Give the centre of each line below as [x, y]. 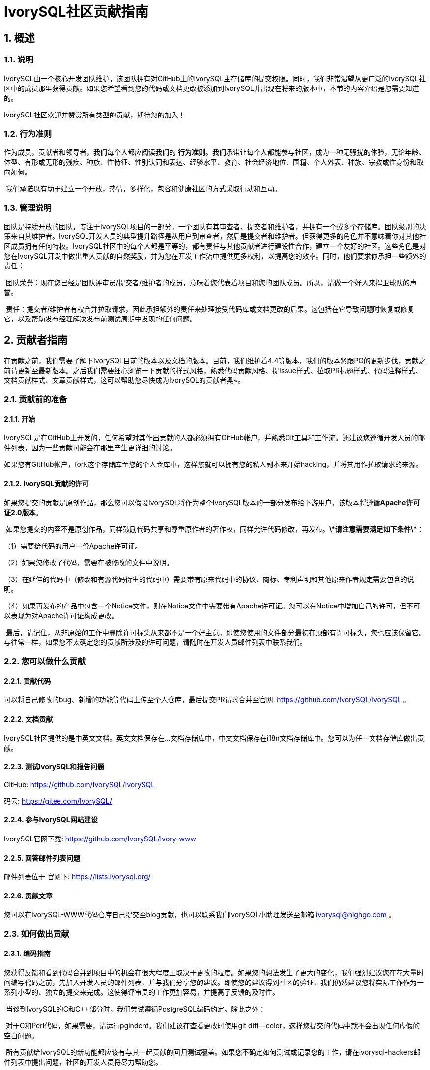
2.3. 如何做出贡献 [37, 934]
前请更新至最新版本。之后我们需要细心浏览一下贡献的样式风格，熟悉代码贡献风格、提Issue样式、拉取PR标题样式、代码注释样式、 [213, 370]
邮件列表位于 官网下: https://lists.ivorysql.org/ [77, 877]
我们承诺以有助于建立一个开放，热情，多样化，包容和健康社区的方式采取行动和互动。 [143, 189]
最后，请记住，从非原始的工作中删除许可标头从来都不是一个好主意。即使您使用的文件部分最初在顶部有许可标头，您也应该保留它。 [215, 632]
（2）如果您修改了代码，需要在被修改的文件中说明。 [89, 562]
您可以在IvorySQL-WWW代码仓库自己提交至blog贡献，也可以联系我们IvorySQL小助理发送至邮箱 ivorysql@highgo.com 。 [200, 915]
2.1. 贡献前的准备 [36, 399]
